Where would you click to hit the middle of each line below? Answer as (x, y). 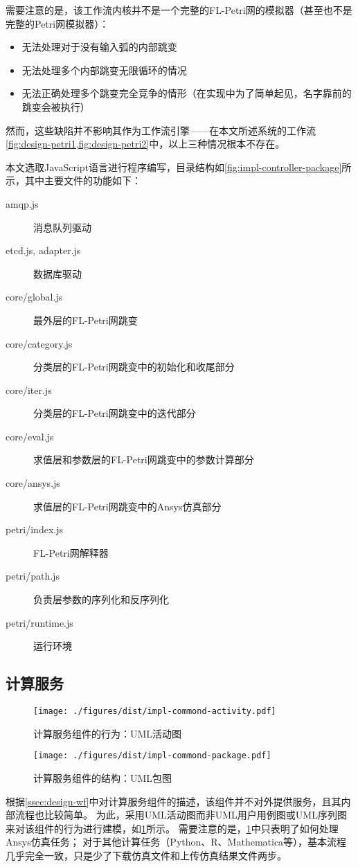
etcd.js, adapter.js (43, 250)
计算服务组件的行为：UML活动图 (108, 733)
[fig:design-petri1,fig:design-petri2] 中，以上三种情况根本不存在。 (145, 144)
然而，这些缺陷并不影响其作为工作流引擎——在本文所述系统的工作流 (161, 130)
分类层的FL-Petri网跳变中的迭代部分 (115, 413)
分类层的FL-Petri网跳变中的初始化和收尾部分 (134, 367)
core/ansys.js (33, 483)
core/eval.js (30, 436)
